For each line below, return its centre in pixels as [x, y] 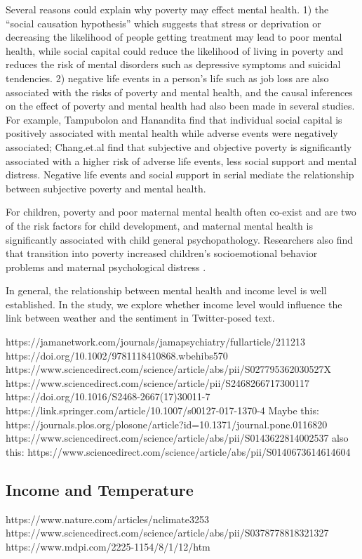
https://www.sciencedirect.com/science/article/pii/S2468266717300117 [158, 382]
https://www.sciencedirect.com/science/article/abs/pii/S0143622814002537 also [177, 438]
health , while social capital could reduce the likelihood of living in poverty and [175, 50]
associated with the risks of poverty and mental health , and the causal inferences [179, 92]
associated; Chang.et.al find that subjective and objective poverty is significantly [179, 146]
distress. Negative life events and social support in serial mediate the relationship [180, 175]
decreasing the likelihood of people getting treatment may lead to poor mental [174, 37]
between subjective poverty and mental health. [106, 188]
